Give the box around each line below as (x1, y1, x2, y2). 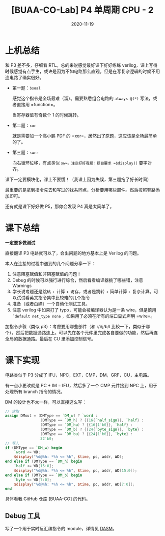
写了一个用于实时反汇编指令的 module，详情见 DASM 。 (5, 526, 117, 532)
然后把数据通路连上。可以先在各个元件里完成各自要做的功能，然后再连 (15, 330, 158, 336)
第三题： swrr (12, 149, 39, 155)
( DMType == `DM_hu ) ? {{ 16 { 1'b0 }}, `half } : (40, 423, 133, 427)
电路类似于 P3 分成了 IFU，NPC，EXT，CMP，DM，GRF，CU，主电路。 (5, 372, 152, 378)
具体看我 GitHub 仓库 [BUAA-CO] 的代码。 (5, 496, 91, 502)
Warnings (12, 282, 32, 288)
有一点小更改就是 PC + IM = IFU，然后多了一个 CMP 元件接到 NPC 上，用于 (5, 382, 158, 388)
